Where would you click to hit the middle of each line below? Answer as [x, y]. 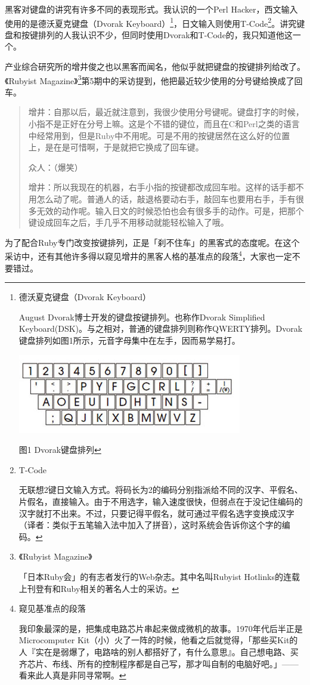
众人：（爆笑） [55, 167]
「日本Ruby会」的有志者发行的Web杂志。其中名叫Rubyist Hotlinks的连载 [159, 576]
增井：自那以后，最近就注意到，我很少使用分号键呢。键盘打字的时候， [166, 112]
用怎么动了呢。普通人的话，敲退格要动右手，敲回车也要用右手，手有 [162, 199]
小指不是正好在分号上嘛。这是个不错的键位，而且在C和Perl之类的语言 [164, 124]
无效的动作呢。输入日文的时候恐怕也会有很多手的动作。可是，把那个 [170, 210]
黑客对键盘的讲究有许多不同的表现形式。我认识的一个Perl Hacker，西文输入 [151, 9]
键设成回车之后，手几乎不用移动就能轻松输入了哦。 [128, 222]
